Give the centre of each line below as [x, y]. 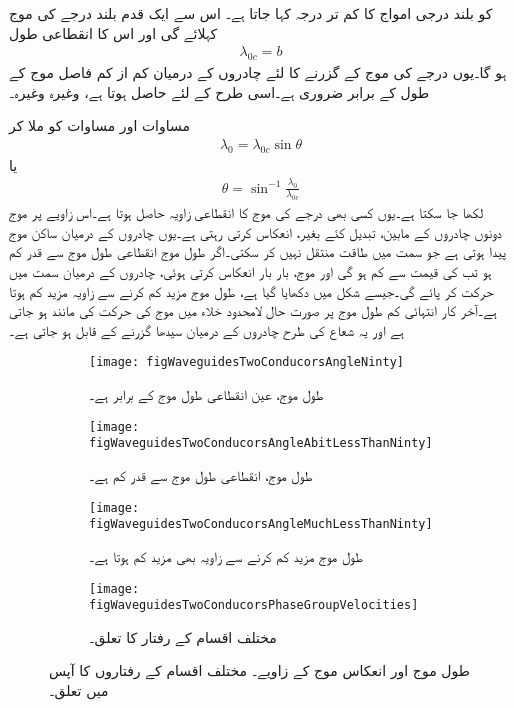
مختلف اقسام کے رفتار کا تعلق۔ [183, 636]
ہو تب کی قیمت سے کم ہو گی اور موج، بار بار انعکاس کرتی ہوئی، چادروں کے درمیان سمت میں [250, 271]
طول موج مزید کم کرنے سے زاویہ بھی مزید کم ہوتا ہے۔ [226, 555]
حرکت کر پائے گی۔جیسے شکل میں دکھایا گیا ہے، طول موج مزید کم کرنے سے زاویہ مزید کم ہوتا [251, 290]
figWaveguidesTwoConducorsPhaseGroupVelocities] [254, 605]
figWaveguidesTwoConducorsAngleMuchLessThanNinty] [261, 524]
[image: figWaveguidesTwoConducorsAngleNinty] [246, 362]
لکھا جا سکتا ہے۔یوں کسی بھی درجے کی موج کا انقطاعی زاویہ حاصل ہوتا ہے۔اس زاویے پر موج [246, 212]
